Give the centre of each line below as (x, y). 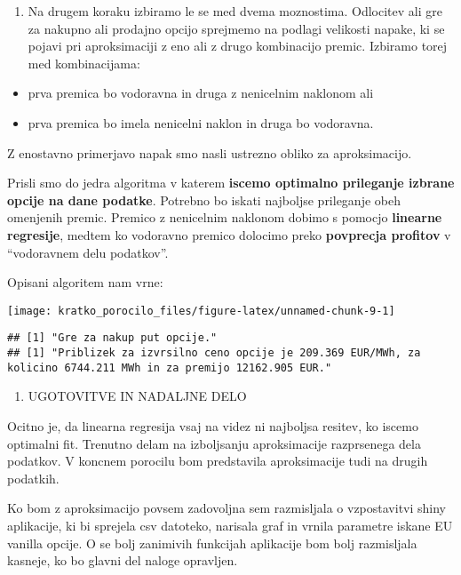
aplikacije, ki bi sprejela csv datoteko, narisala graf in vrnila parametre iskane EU (230, 525)
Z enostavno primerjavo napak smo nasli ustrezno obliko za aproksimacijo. (210, 152)
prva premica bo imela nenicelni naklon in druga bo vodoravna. (201, 122)
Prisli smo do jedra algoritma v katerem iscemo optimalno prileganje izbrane (231, 183)
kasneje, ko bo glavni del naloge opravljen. (123, 560)
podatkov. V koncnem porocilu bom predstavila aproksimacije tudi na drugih (218, 461)
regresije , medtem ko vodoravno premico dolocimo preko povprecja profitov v (229, 234)
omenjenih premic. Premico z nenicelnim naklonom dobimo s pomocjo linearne (225, 217)
